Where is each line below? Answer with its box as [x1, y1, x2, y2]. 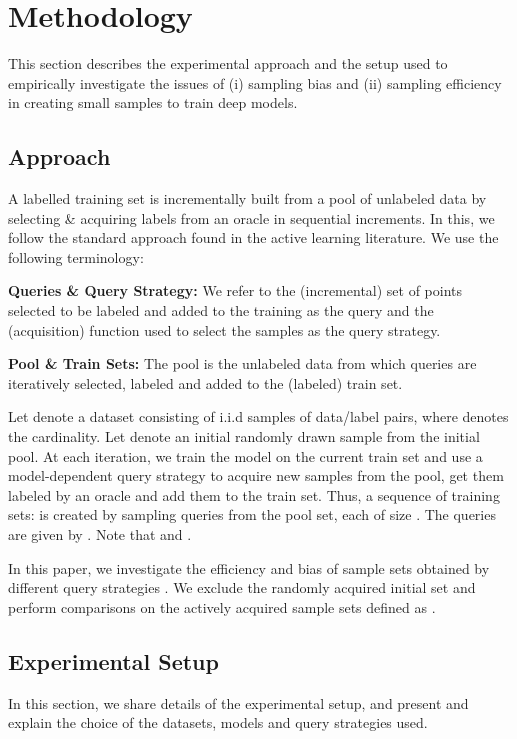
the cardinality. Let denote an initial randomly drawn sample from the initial [8, 426, 480, 447]
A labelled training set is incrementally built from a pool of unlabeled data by [8, 188, 487, 209]
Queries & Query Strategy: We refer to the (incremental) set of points [8, 280, 463, 301]
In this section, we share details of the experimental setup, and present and [8, 692, 469, 713]
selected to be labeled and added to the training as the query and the [8, 300, 434, 321]
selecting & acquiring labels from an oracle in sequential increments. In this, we [8, 207, 495, 228]
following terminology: [8, 246, 144, 267]
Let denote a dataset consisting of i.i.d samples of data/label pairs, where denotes [8, 406, 509, 427]
